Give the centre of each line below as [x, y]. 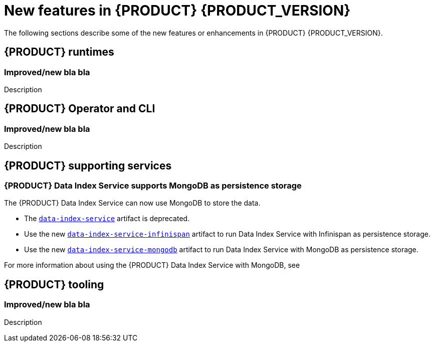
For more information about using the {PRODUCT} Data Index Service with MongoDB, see [152, 265]
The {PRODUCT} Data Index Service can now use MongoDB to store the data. [132, 203]
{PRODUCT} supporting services [88, 165]
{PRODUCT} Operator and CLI [80, 109]
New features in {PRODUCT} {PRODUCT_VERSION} [177, 11]
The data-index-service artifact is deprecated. [107, 219]
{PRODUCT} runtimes [59, 52]
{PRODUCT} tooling [54, 284]
